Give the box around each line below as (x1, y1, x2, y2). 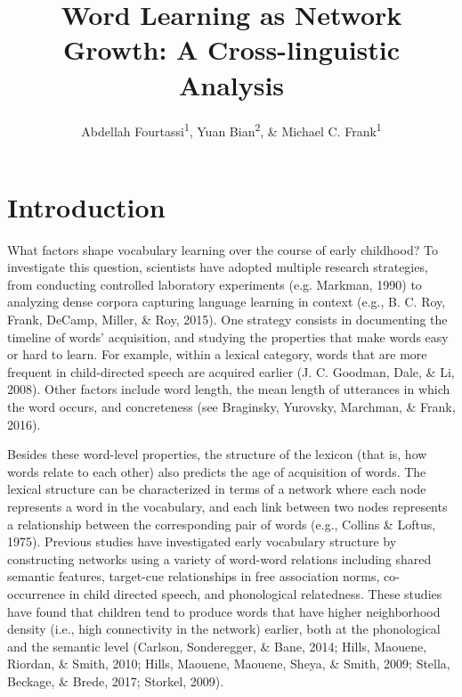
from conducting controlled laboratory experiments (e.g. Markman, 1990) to (7, 275, 422, 293)
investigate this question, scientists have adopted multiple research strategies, (7, 258, 428, 276)
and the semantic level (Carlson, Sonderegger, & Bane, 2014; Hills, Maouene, (7, 636, 427, 655)
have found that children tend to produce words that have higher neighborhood (7, 602, 441, 620)
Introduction (7, 188, 166, 225)
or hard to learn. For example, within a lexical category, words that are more (7, 345, 427, 364)
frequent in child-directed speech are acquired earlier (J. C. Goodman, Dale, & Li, (7, 362, 455, 381)
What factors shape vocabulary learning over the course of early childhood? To (7, 240, 438, 258)
